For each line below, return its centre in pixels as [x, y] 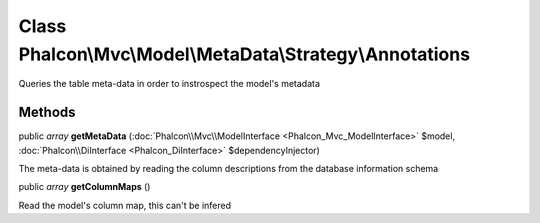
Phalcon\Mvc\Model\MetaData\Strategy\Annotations [244, 54]
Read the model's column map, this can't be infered [125, 205]
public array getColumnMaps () [84, 187]
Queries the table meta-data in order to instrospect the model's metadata [169, 84]
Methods [47, 112]
